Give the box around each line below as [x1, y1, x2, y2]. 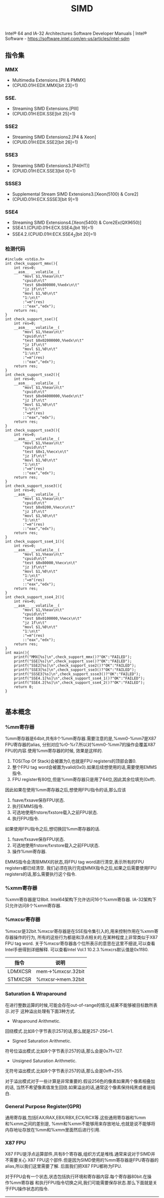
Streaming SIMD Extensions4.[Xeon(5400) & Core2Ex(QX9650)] [12, 219, 142, 225]
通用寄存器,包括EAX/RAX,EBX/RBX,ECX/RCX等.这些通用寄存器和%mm [5, 1115, 146, 1121]
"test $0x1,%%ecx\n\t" [22, 449, 69, 455]
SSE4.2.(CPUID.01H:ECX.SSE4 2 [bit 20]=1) [12, 231, 97, 238]
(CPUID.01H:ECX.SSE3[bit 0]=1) [12, 168, 76, 174]
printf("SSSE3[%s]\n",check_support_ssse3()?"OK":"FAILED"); [14, 672, 141, 677]
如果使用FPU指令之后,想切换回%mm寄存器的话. [5, 826, 101, 831]
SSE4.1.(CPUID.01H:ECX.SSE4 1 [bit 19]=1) [12, 225, 94, 232]
